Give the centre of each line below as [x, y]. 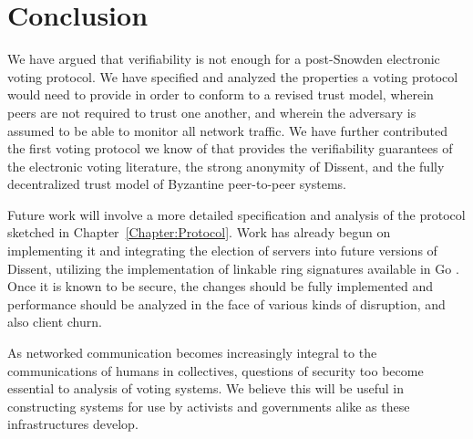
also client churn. [55, 322]
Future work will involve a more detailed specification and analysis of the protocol [236, 214]
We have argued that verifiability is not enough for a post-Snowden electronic [224, 59]
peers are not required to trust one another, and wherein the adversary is [212, 112]
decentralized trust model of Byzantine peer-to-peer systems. [177, 184]
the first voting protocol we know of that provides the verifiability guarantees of [230, 148]
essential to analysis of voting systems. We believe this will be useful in [206, 388]
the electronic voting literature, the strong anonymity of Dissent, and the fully [226, 166]
